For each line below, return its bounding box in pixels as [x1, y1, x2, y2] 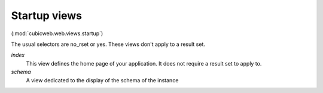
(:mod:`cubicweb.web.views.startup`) [11, 30, 103, 37]
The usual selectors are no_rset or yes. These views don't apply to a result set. [11, 41, 206, 48]
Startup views [11, 9, 83, 22]
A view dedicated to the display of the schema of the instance [26, 76, 179, 83]
